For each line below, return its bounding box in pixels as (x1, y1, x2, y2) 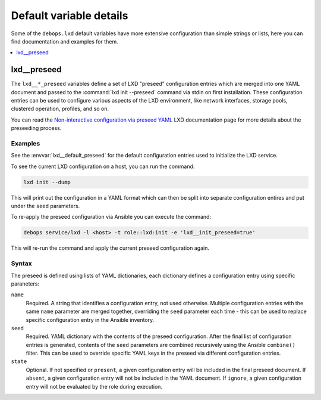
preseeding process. (11, 125, 62, 132)
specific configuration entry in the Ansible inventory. (26, 316, 155, 323)
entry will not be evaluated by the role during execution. (26, 383, 163, 390)
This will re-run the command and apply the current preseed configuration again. (11, 244, 209, 252)
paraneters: (11, 280, 40, 287)
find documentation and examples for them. (11, 38, 118, 45)
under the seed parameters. (11, 203, 80, 210)
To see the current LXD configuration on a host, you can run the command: (11, 163, 195, 170)
